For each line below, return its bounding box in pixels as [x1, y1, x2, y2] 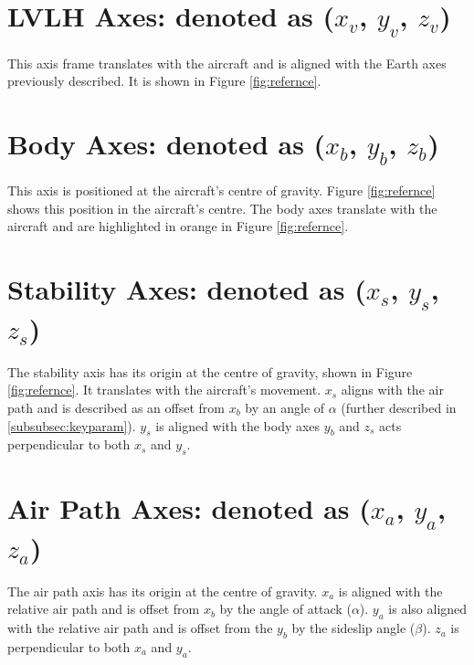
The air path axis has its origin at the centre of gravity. [7, 581, 318, 600]
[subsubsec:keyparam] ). [7, 416, 136, 435]
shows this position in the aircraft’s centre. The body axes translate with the [7, 198, 437, 217]
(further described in [341, 397, 457, 417]
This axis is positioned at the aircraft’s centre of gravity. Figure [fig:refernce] [7, 181, 436, 200]
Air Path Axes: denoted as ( [7, 490, 371, 527]
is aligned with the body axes [155, 416, 321, 435]
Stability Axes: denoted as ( [7, 270, 366, 308]
